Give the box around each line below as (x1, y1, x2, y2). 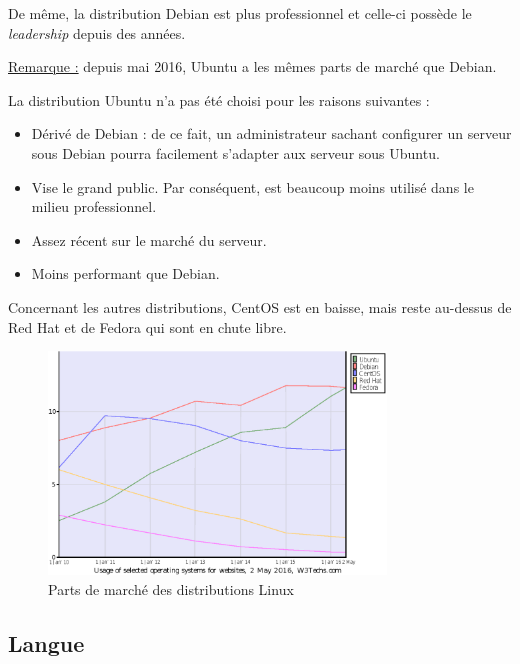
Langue (8, 627, 85, 658)
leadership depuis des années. (8, 22, 186, 43)
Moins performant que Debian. (31, 263, 220, 284)
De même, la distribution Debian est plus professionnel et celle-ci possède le (8, 3, 472, 23)
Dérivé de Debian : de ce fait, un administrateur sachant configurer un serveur (31, 123, 512, 144)
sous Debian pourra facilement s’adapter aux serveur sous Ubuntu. (31, 142, 440, 163)
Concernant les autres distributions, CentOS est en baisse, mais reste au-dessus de (8, 296, 512, 317)
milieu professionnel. (31, 196, 157, 217)
